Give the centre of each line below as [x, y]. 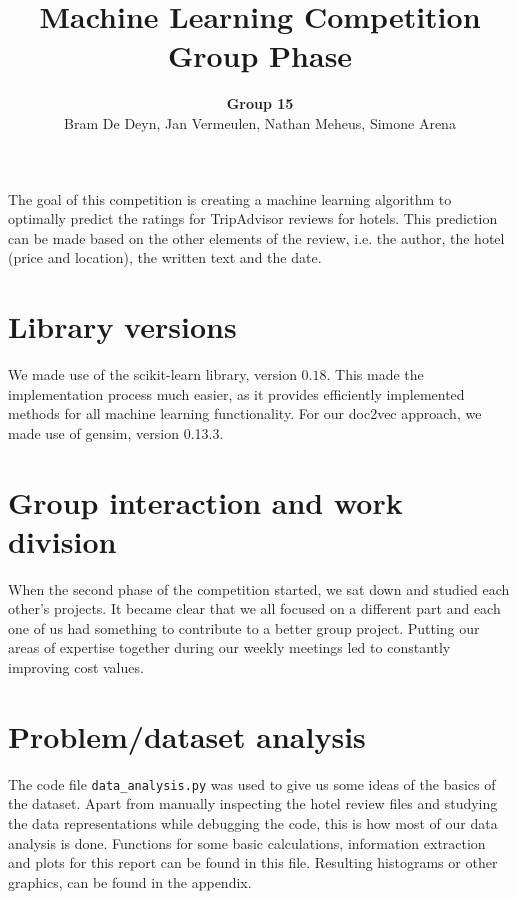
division [62, 540]
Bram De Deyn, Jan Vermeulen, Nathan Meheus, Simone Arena [260, 122]
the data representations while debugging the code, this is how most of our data [253, 823]
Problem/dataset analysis [187, 735]
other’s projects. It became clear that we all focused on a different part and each [254, 608]
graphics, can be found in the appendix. [130, 881]
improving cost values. [76, 667]
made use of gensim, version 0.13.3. [116, 432]
